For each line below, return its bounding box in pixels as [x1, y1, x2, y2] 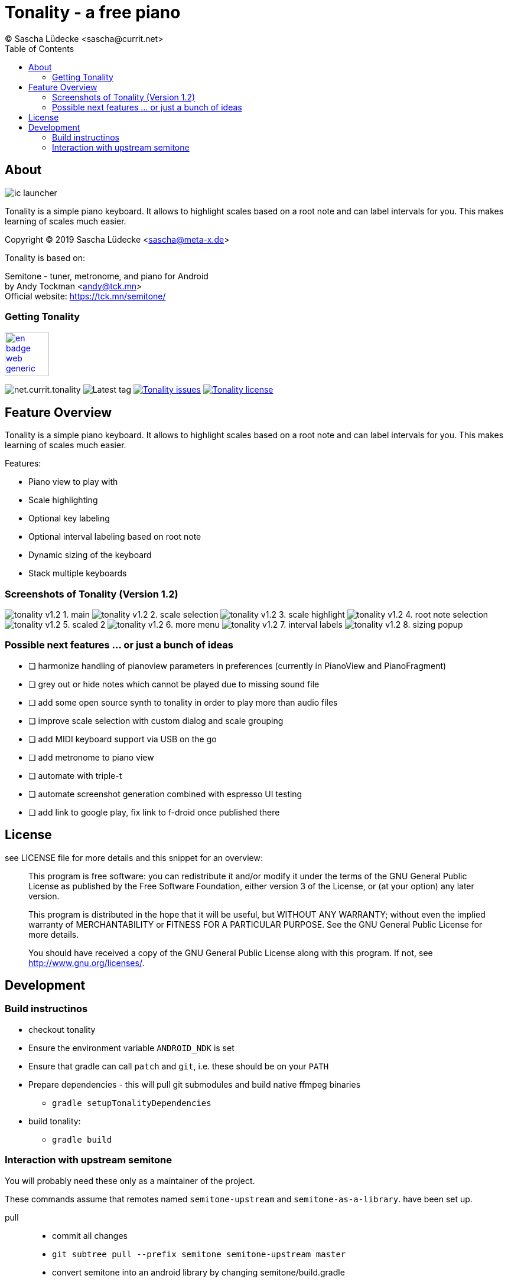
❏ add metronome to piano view [28, 752, 154, 762]
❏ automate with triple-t [28, 770, 122, 781]
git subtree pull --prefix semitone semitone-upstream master [52, 1249, 346, 1259]
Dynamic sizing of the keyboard [28, 550, 152, 560]
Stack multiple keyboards [28, 568, 127, 579]
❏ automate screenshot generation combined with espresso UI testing [28, 788, 302, 799]
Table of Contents [5, 43, 74, 54]
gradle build [52, 1134, 112, 1144]
